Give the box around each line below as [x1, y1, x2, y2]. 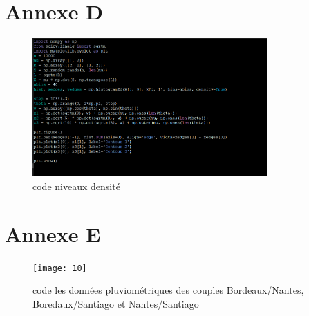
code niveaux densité [32, 178, 120, 193]
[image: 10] [32, 263, 87, 273]
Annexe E [5, 219, 101, 248]
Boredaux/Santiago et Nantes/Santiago [32, 296, 199, 310]
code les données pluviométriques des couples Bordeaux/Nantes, [32, 283, 304, 297]
